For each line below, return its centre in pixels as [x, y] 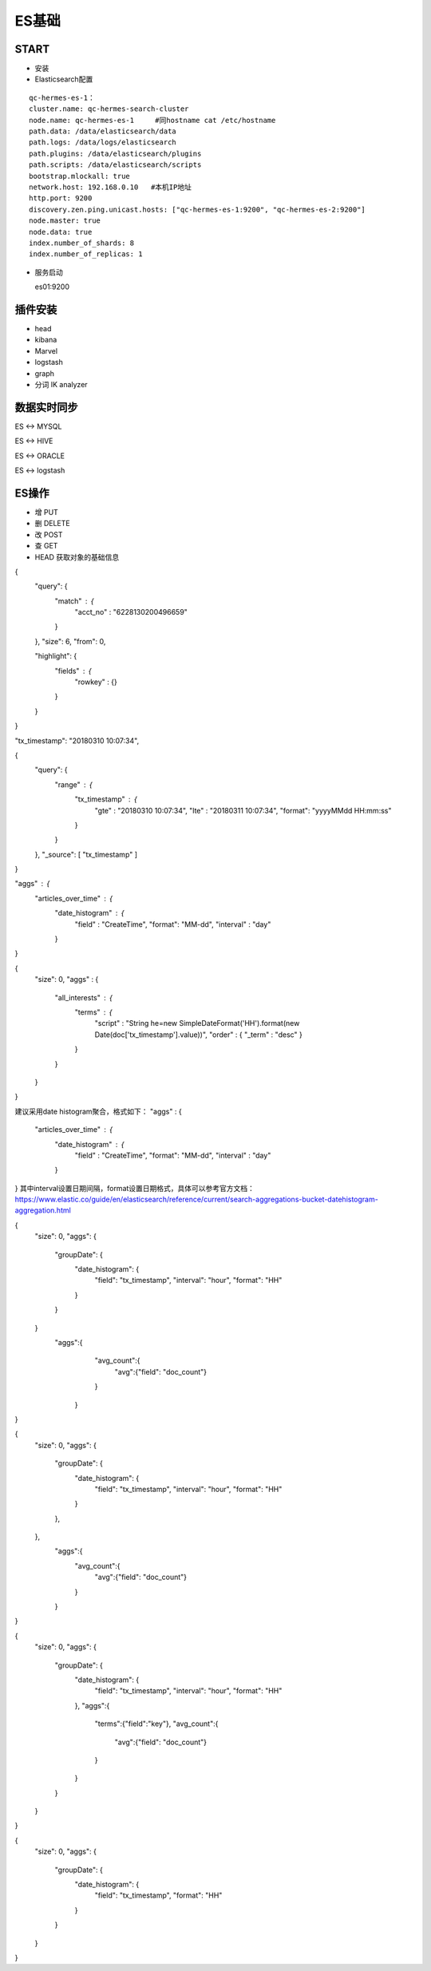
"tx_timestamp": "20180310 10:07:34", [77, 740]
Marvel [46, 350]
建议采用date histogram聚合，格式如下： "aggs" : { [99, 1111]
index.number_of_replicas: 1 [86, 254]
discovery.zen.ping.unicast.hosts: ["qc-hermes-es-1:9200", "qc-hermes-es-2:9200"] [198, 209]
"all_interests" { [84, 997]
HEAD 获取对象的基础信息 [77, 557]
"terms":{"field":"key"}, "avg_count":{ [156, 1724]
